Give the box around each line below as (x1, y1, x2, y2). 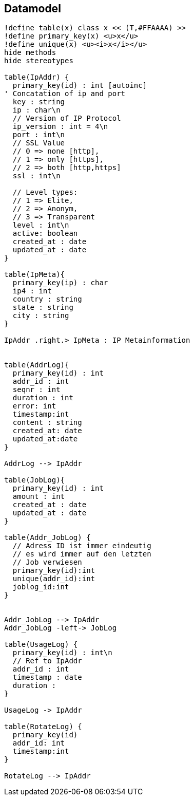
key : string (12, 98, 65, 106)
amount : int (12, 492, 65, 501)
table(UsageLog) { (4, 640, 78, 649)
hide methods (4, 48, 56, 57)
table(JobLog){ (4, 476, 65, 485)
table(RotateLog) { (4, 722, 82, 731)
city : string (12, 311, 69, 320)
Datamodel (4, 2, 61, 15)
